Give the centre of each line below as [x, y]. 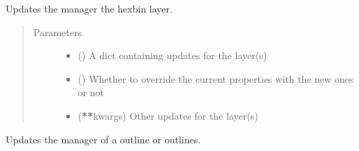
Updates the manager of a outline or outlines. [103, 139]
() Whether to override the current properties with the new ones [215, 78]
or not [91, 92]
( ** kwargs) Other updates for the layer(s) [168, 115]
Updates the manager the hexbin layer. [89, 8]
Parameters [57, 32]
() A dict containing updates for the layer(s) [173, 55]
